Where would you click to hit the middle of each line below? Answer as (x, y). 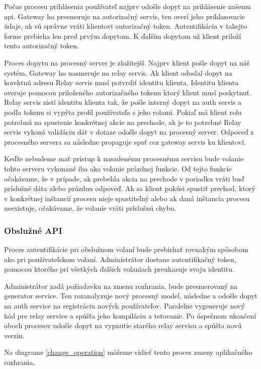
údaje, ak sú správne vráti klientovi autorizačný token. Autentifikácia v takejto (126, 26)
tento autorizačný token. (41, 46)
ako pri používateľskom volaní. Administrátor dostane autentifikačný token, (120, 259)
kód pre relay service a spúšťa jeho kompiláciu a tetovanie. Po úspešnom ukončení (130, 315)
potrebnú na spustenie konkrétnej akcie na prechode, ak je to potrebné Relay (123, 122)
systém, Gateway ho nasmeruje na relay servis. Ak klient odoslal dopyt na (118, 72)
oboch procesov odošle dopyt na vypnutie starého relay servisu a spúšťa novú (123, 325)
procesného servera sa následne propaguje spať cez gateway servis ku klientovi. (125, 141)
